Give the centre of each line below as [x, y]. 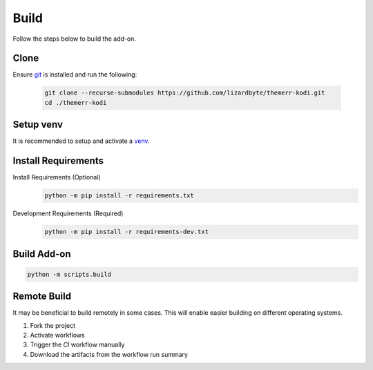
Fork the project [53, 325]
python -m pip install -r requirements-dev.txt [126, 232]
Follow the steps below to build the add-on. [74, 39]
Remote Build [42, 296]
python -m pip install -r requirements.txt [119, 196]
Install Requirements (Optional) [57, 177]
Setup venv [38, 125]
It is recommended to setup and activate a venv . [81, 141]
